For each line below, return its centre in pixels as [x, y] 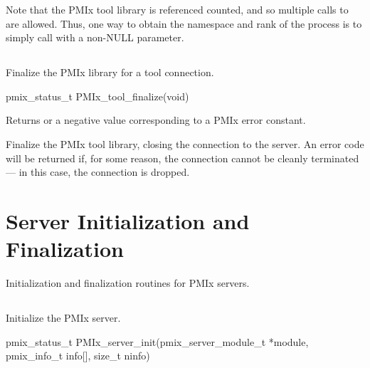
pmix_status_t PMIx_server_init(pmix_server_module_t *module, [157, 341]
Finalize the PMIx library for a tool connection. [110, 72]
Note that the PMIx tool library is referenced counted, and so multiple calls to [177, 9]
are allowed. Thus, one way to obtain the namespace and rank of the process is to [184, 23]
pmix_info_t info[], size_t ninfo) [78, 356]
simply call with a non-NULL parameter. [95, 37]
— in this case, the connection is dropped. [98, 172]
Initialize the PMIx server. [63, 318]
